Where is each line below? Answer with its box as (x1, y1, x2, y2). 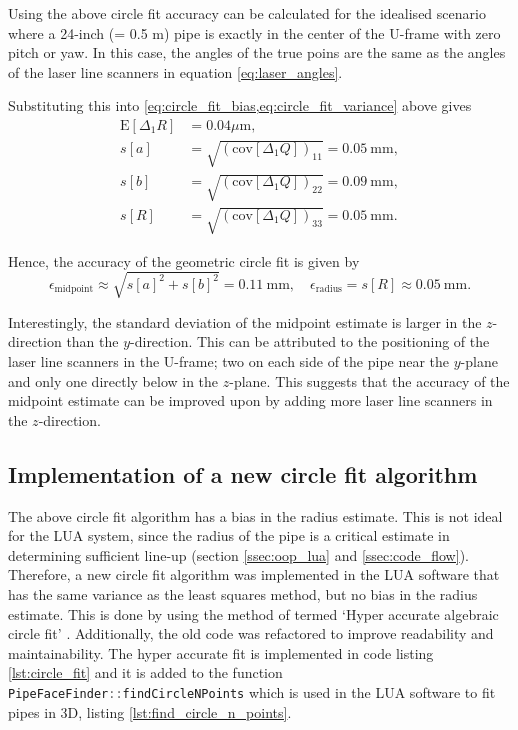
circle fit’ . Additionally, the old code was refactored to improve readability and (8, 623, 494, 644)
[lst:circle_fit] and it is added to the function (8, 662, 283, 683)
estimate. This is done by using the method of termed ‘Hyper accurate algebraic (8, 603, 499, 624)
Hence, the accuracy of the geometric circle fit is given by (8, 250, 360, 271)
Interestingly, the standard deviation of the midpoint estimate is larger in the (8, 311, 482, 332)
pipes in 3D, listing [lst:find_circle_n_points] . (8, 701, 292, 722)
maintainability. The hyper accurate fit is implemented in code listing (8, 642, 434, 663)
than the (66, 331, 119, 352)
